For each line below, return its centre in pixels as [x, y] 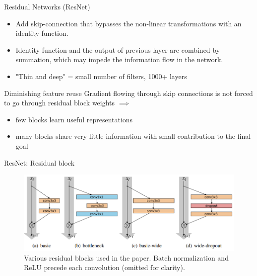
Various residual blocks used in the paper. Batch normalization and [126, 257]
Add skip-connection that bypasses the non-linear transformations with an [128, 23]
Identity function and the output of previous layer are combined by [118, 49]
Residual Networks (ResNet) [47, 6]
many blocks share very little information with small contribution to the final [133, 136]
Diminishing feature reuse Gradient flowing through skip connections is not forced [128, 93]
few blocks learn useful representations [74, 119]
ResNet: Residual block [39, 162]
